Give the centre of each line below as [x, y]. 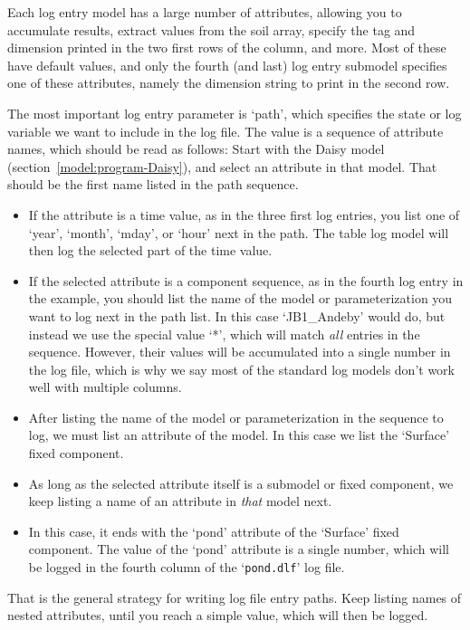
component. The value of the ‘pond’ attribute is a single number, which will [239, 549]
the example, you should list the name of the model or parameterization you [240, 298]
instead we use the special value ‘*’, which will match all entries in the [224, 334]
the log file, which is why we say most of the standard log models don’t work [241, 369]
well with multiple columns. [105, 387]
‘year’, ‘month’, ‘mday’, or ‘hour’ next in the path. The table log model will [239, 232]
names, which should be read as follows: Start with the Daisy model [196, 149]
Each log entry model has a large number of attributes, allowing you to [205, 12]
